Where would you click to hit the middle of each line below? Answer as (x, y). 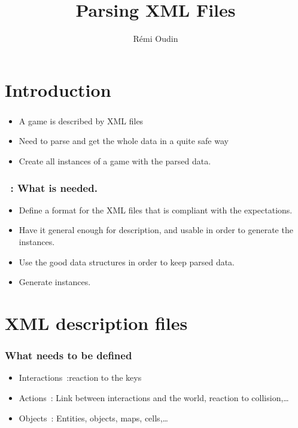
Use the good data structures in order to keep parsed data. (127, 262)
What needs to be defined (69, 355)
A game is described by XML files (81, 120)
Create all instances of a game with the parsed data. (115, 161)
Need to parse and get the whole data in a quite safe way (124, 141)
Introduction (58, 89)
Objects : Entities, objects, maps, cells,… (93, 418)
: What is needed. (54, 187)
